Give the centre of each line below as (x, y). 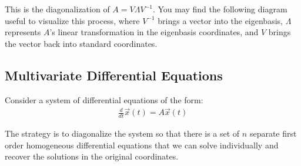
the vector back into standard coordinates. (81, 43)
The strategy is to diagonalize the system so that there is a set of (122, 133)
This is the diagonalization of (57, 9)
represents (23, 32)
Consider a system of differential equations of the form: (104, 99)
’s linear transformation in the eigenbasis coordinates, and (154, 32)
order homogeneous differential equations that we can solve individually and (142, 145)
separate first (273, 133)
